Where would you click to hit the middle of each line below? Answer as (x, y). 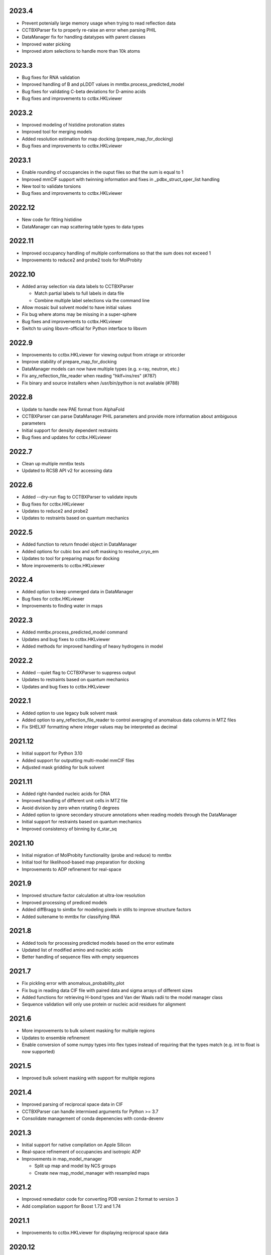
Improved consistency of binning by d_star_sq (70, 829)
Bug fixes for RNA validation (51, 77)
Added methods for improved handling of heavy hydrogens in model (92, 646)
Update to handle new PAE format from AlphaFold (73, 409)
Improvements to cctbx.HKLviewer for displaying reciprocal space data (95, 1232)
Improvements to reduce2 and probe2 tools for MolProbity (82, 260)
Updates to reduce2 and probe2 (55, 511)
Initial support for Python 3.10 (52, 754)
